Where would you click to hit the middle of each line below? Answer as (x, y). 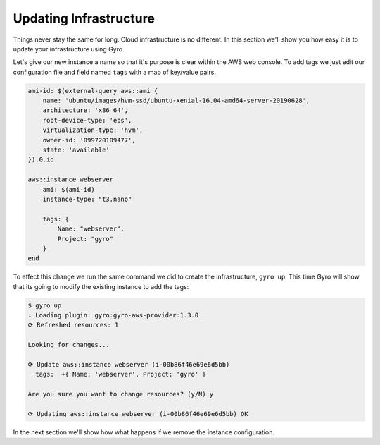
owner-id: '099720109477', (89, 140)
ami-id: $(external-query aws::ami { (93, 91)
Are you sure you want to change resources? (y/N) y (121, 394)
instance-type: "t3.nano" (87, 199)
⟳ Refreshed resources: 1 (73, 325)
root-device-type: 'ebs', (87, 120)
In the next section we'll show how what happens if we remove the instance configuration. (144, 432)
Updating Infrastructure (84, 18)
